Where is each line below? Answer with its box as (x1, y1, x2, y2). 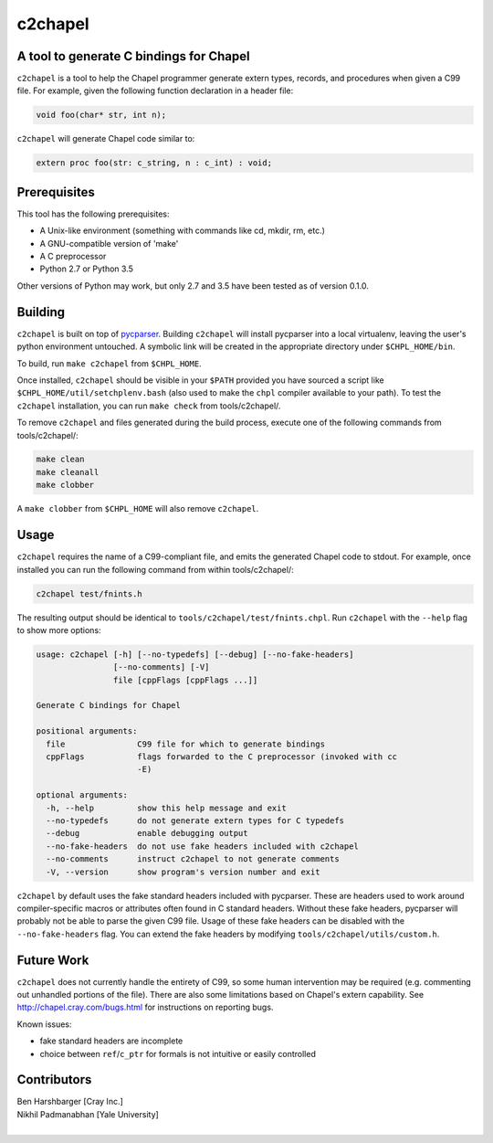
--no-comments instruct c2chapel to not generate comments (46, 854, 340, 864)
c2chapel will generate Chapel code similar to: (16, 133, 195, 144)
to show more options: (16, 624, 101, 635)
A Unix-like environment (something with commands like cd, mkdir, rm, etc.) (39, 225, 326, 237)
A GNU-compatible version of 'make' (39, 238, 179, 249)
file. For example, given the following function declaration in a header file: (16, 85, 294, 96)
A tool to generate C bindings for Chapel (16, 48, 250, 64)
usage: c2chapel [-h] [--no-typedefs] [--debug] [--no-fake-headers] (36, 649, 354, 660)
